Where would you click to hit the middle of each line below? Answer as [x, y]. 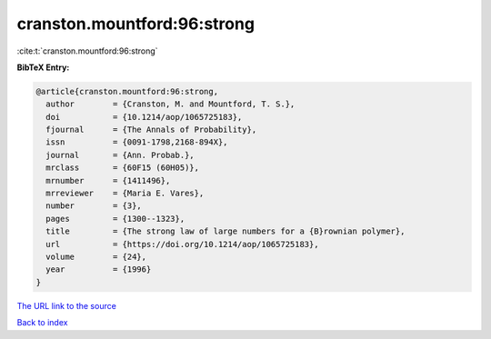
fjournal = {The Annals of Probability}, [151, 130]
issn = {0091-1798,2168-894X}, [137, 142]
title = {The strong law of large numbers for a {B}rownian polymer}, [225, 231]
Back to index [42, 323]
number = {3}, [94, 206]
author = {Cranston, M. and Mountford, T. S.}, [170, 104]
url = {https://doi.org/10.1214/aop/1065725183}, [182, 244]
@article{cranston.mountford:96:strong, [127, 91]
